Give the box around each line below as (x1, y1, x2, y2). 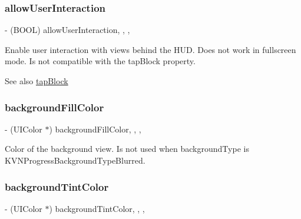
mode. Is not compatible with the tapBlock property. (5, 55, 196, 67)
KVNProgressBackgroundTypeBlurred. (5, 154, 145, 166)
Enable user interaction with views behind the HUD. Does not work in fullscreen (5, 43, 296, 55)
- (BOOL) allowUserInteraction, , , (5, 24, 130, 36)
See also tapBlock (5, 75, 68, 87)
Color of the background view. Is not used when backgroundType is (5, 142, 249, 155)
